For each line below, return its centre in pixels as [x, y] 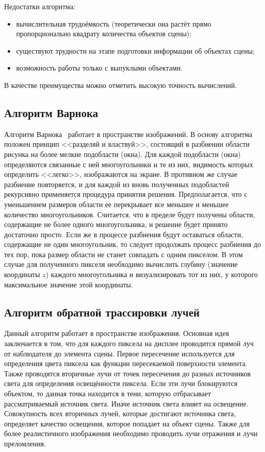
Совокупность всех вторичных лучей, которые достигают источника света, [120, 413]
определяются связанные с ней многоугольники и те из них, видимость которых [129, 164]
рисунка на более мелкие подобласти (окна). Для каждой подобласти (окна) [123, 154]
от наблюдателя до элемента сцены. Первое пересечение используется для [119, 353]
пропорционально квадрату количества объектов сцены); [104, 33]
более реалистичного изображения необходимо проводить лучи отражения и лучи [131, 433]
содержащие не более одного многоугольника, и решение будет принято [116, 224]
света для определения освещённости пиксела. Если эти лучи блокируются [121, 383]
